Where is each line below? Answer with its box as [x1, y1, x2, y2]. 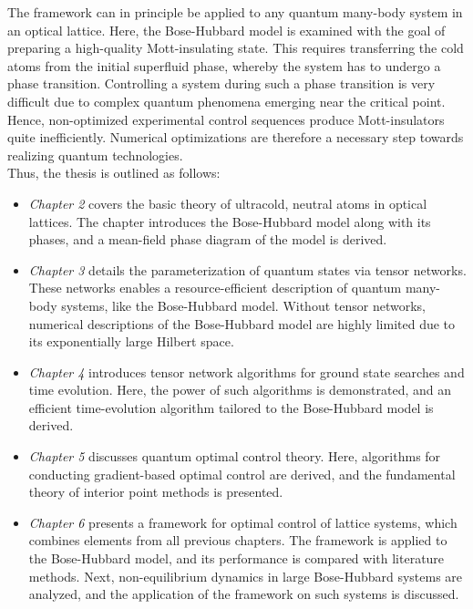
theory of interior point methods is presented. [28, 482, 283, 501]
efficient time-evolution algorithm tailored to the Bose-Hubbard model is [28, 397, 434, 417]
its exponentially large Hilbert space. [28, 332, 234, 351]
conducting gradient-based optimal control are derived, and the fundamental [28, 464, 456, 483]
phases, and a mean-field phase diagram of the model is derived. [28, 230, 387, 249]
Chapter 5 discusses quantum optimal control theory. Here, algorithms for [28, 447, 441, 466]
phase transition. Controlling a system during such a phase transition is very [7, 74, 436, 93]
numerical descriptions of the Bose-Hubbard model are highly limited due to [28, 314, 456, 333]
